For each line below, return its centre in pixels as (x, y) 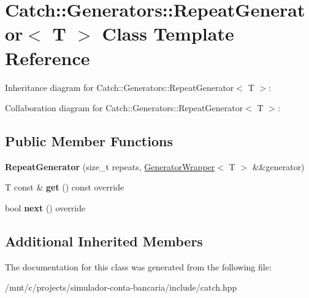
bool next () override (45, 208)
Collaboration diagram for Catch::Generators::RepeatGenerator (124, 108)
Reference (48, 57)
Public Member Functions (89, 141)
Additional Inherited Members (104, 241)
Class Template (168, 33)
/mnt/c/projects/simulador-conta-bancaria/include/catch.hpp (121, 287)
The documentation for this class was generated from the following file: (138, 266)
